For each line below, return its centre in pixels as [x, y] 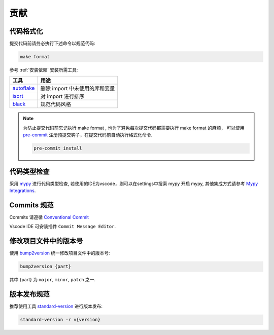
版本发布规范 [29, 294]
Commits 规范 [31, 205]
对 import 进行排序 [62, 96]
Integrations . [23, 191]
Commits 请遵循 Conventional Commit [49, 217]
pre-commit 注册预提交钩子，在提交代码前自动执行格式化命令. [88, 135]
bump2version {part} [45, 267]
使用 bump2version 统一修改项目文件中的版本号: [60, 253]
